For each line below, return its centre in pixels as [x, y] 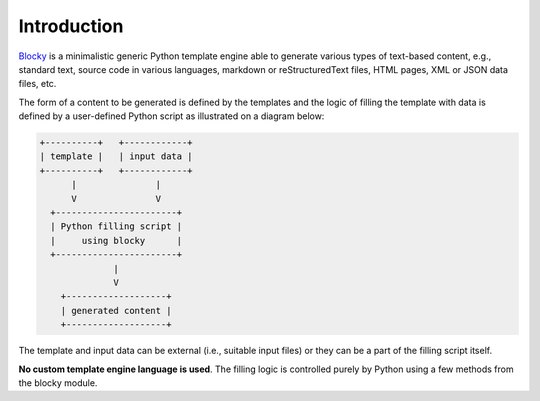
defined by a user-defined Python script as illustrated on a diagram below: [171, 116]
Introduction [71, 26]
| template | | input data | [116, 156]
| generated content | [116, 310]
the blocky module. [58, 382]
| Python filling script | [116, 226]
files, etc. [37, 84]
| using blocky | [116, 240]
